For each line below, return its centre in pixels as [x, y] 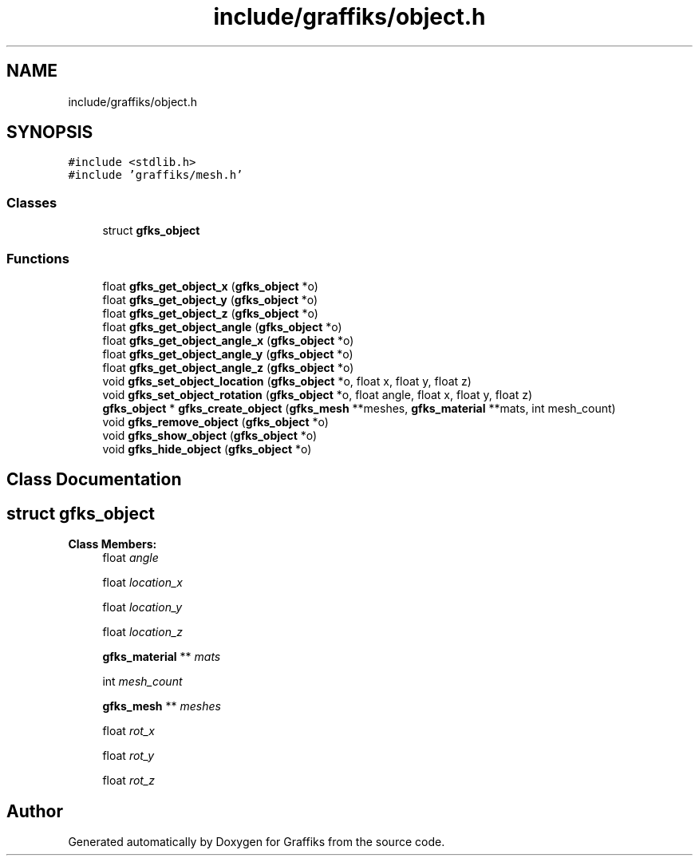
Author [35, 811]
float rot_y [128, 756]
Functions [38, 258]
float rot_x [128, 731]
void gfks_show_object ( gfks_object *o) [210, 435]
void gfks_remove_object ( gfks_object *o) [215, 421]
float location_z [143, 632]
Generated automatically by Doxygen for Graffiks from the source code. [257, 842]
